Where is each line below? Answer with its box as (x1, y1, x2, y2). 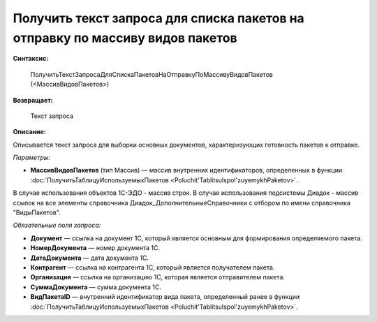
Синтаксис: (13, 54, 49, 63)
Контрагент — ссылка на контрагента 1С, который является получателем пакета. (30, 263, 275, 272)
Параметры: (13, 154, 50, 162)
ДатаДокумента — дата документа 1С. (30, 254, 149, 262)
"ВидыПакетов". (13, 208, 61, 217)
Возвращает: (13, 96, 53, 104)
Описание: (13, 128, 47, 136)
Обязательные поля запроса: (13, 221, 101, 230)
